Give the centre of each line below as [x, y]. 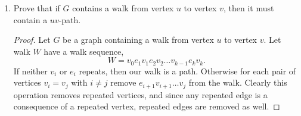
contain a [30, 19]
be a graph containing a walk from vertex [138, 40]
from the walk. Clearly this [238, 82]
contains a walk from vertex [123, 8]
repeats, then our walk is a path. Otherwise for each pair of [187, 70]
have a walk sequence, [84, 51]
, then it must [249, 8]
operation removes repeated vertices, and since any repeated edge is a [140, 94]
